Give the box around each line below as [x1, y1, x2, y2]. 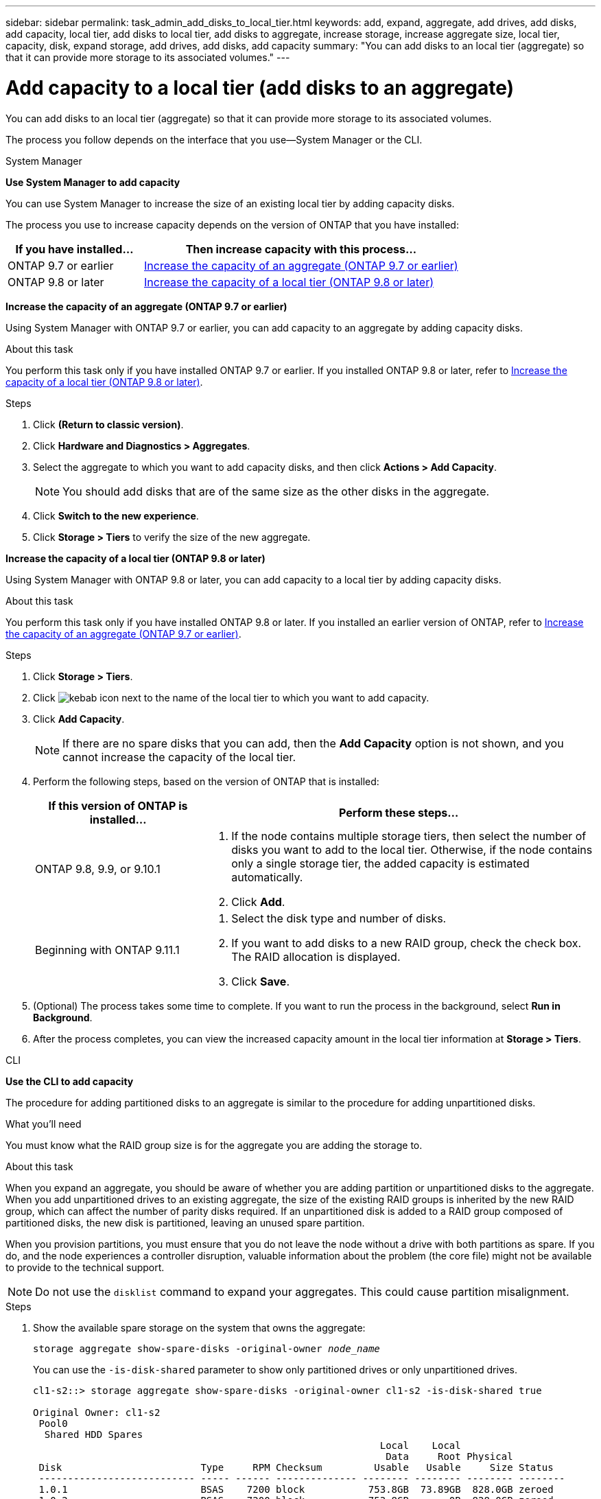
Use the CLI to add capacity [5, 1075, 134, 1087]
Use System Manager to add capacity [5, 176, 180, 188]
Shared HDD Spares [44, 1428, 143, 1440]
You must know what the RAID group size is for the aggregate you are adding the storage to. [5, 1139, 423, 1151]
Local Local [379, 1439, 461, 1451]
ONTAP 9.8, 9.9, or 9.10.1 [35, 861, 161, 876]
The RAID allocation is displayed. [231, 949, 401, 964]
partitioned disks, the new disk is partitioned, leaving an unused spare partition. [5, 1216, 365, 1229]
